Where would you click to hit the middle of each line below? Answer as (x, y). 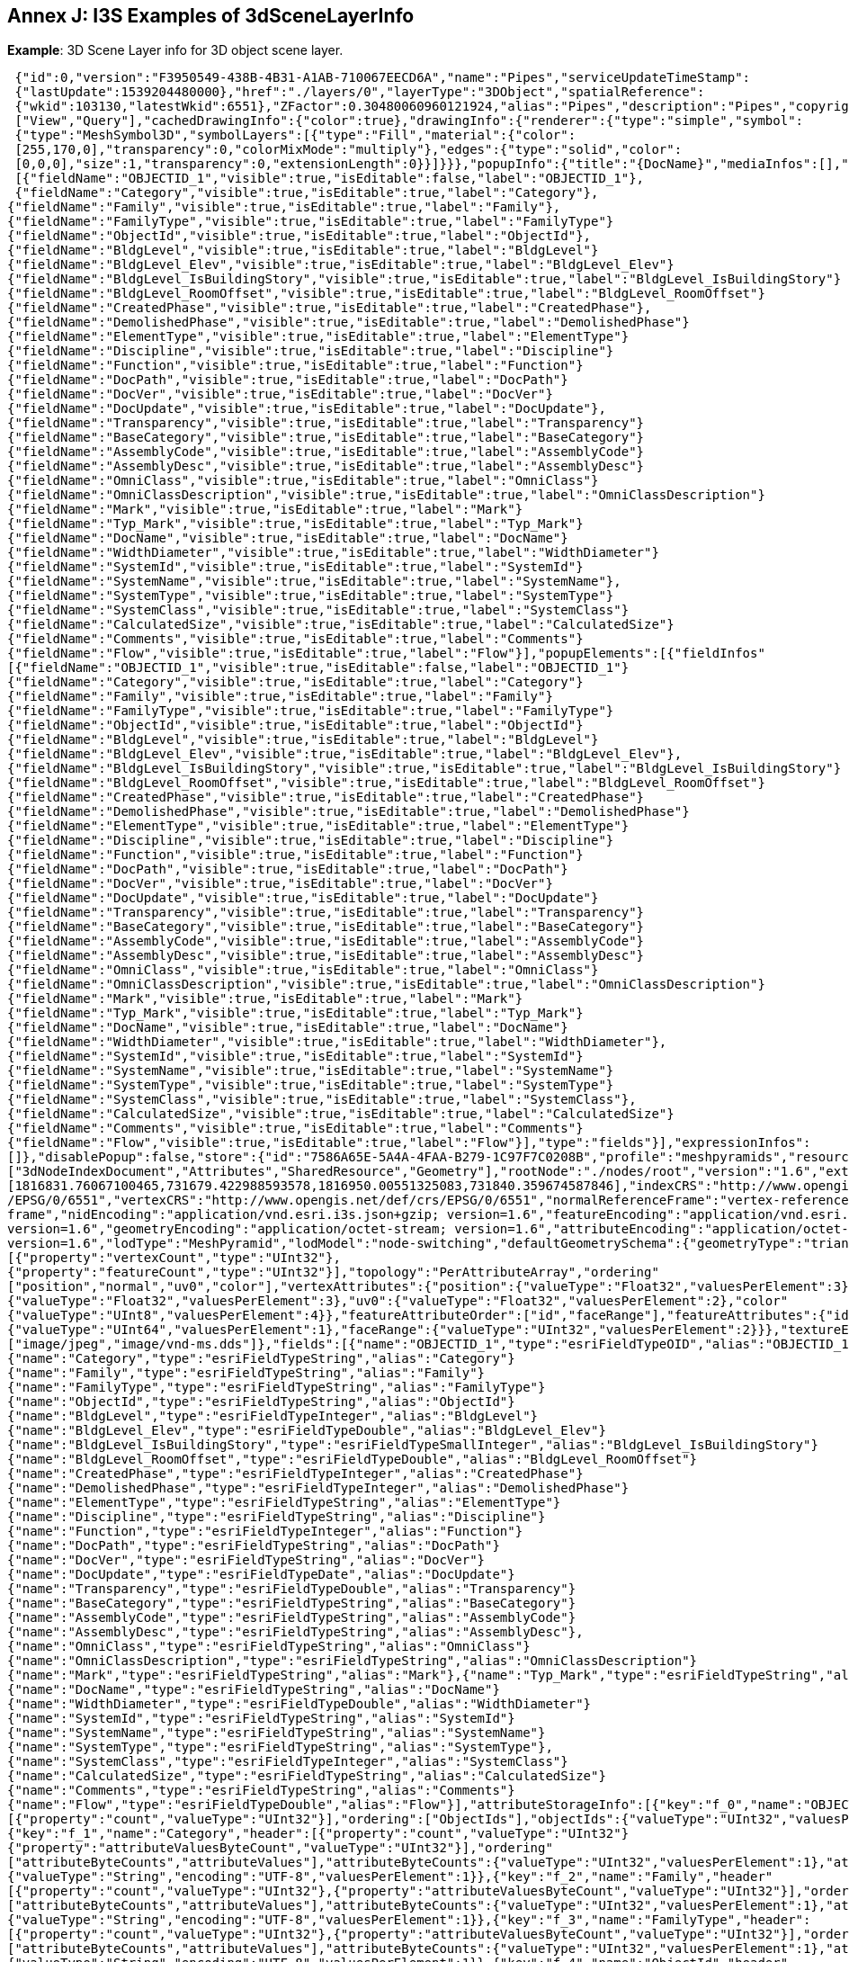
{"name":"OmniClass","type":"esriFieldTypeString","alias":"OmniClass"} (269, 1647)
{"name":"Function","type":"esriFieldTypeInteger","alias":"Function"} (265, 1532)
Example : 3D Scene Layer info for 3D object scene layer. (175, 50)
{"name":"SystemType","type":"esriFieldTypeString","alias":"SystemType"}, (280, 1747)
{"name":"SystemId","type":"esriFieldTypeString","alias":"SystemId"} (261, 1719)
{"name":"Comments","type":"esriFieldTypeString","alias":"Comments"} (261, 1791)
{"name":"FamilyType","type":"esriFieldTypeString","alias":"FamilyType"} (277, 1388)
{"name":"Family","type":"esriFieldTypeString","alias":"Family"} (246, 1373)
